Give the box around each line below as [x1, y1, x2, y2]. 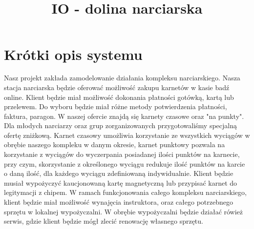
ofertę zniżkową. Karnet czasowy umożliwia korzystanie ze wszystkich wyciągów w [4, 130, 250, 140]
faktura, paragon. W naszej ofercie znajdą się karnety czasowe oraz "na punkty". [4, 111, 244, 121]
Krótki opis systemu [4, 44, 143, 64]
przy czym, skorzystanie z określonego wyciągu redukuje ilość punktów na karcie [4, 158, 245, 169]
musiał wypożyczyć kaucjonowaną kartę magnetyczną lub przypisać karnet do [4, 177, 237, 188]
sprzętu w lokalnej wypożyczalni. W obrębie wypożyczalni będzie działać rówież [4, 206, 243, 216]
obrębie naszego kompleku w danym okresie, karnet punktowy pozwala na [4, 139, 225, 150]
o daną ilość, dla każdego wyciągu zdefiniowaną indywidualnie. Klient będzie [4, 168, 233, 178]
